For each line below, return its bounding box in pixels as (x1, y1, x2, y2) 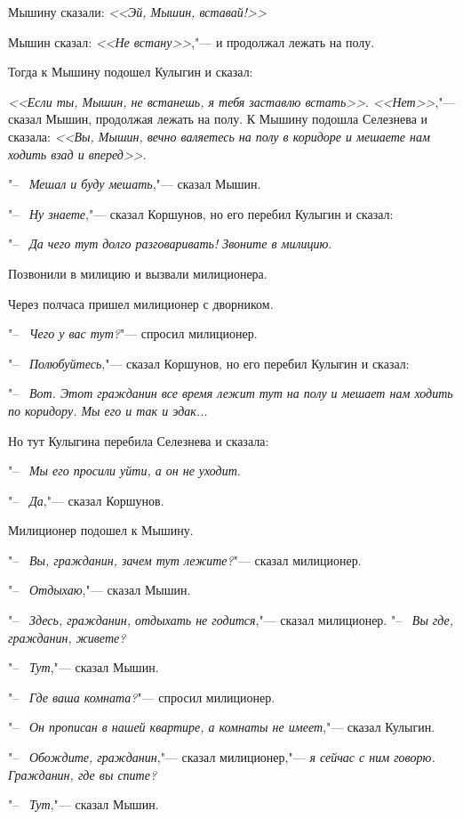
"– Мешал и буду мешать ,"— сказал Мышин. (8, 174, 261, 193)
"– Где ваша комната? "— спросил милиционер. (8, 687, 275, 706)
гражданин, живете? (8, 628, 126, 646)
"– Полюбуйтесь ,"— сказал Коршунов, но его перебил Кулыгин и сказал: (8, 353, 410, 372)
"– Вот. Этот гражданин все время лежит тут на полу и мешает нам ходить (8, 384, 453, 402)
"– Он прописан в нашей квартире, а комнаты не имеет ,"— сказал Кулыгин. (8, 718, 435, 736)
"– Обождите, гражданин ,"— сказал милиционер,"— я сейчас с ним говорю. (8, 748, 435, 766)
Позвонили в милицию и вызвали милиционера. (8, 264, 267, 282)
